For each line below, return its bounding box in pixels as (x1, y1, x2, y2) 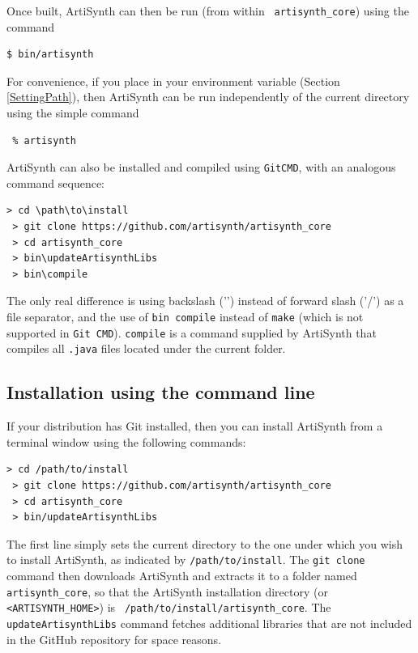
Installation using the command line (6, 380, 315, 405)
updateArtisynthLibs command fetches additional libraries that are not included (6, 614, 412, 631)
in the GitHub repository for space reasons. (6, 630, 222, 647)
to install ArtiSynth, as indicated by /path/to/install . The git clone (6, 551, 365, 568)
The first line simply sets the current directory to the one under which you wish (6, 535, 403, 552)
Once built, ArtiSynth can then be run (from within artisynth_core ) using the (6, 2, 409, 19)
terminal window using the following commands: (6, 433, 246, 450)
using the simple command (6, 104, 139, 121)
